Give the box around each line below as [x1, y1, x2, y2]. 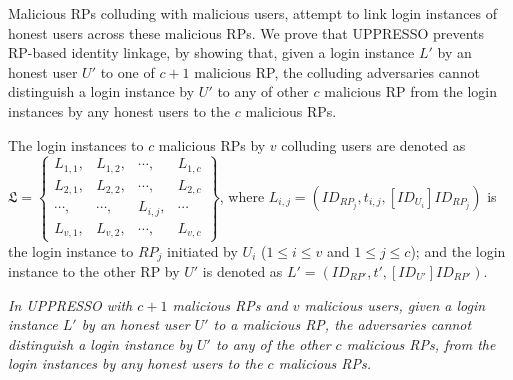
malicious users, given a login [304, 294, 486, 315]
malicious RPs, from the [346, 333, 496, 354]
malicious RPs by [158, 134, 266, 155]
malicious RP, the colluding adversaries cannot [194, 61, 481, 82]
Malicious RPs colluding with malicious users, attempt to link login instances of [8, 3, 498, 23]
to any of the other [215, 333, 331, 354]
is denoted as [202, 261, 283, 282]
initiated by [167, 240, 238, 261]
